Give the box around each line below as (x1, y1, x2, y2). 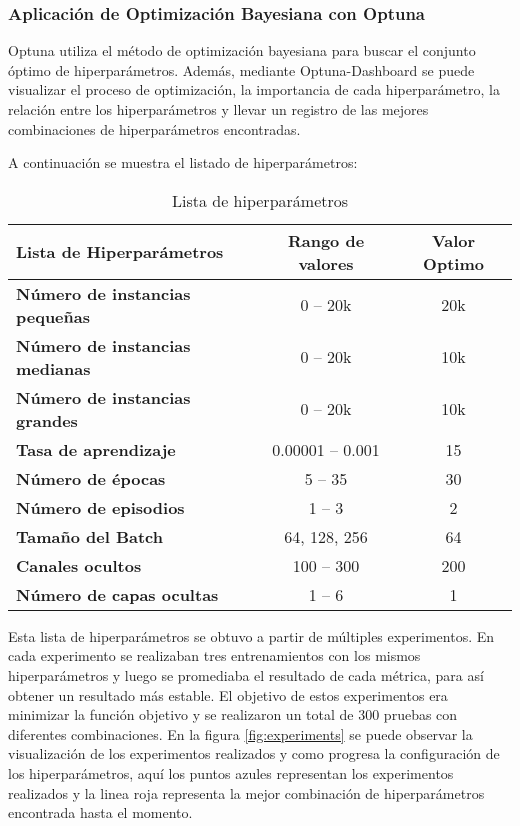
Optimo (423, 251, 484, 275)
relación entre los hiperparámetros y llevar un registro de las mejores (8, 99, 429, 119)
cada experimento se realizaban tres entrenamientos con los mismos (8, 645, 421, 666)
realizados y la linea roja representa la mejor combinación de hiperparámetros (8, 782, 485, 803)
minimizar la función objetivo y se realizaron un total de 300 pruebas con (8, 704, 458, 725)
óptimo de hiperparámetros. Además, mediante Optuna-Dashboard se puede (8, 59, 475, 80)
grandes (16, 408, 78, 432)
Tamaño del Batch (16, 524, 163, 548)
